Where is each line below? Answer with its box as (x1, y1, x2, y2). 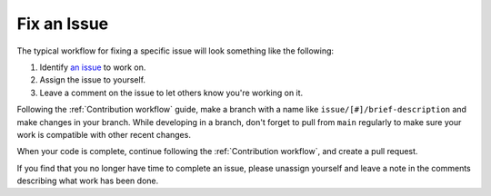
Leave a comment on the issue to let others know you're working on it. (39, 87, 304, 98)
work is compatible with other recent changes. (16, 129, 191, 140)
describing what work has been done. (16, 175, 159, 186)
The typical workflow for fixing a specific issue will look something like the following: (16, 45, 335, 56)
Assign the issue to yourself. (39, 74, 145, 85)
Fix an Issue (16, 14, 109, 34)
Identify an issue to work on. (39, 62, 146, 73)
